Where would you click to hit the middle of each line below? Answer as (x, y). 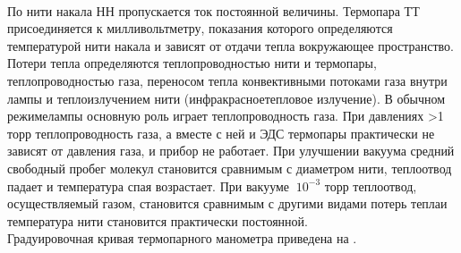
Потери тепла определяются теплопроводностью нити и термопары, (192, 63)
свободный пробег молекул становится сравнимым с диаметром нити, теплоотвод (230, 168)
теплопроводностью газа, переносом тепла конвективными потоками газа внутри (227, 80)
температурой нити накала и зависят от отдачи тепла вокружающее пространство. (230, 45)
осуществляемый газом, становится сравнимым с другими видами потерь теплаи (227, 203)
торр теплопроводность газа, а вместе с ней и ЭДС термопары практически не (221, 133)
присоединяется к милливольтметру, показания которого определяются (200, 28)
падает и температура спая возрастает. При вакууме (149, 186)
